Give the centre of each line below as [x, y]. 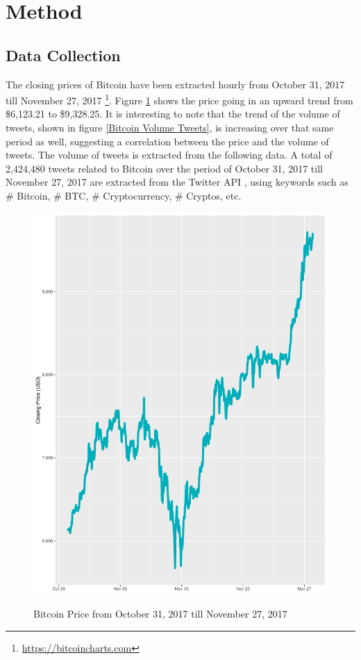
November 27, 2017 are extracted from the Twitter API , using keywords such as [177, 182]
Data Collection [63, 55]
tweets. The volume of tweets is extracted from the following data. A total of [169, 155]
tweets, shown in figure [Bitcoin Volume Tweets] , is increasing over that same [170, 128]
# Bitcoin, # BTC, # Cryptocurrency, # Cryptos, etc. [124, 195]
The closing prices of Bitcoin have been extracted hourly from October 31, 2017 [175, 84]
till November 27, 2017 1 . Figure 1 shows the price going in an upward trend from [179, 99]
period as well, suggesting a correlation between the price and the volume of [167, 141]
